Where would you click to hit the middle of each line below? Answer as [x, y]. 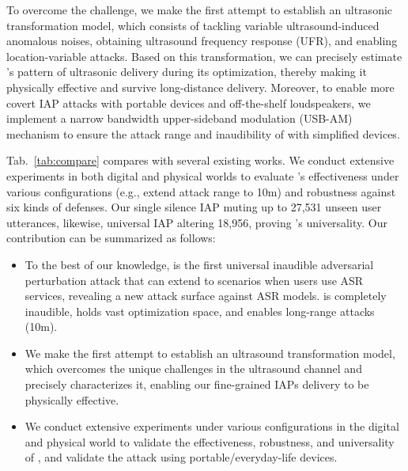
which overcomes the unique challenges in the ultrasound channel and [193, 368]
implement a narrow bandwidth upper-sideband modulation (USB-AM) [179, 118]
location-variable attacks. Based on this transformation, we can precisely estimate [204, 56]
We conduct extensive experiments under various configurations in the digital [212, 426]
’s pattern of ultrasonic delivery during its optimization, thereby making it [187, 72]
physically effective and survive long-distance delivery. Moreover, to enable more [200, 87]
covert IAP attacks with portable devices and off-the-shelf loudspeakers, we [189, 103]
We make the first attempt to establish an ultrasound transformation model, [210, 353]
